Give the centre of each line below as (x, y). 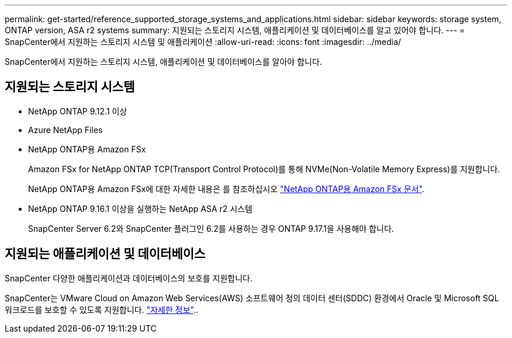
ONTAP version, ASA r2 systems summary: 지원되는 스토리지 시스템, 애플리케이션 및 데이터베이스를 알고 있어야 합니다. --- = (235, 30)
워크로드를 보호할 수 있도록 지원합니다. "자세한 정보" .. (101, 309)
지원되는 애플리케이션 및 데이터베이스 (105, 254)
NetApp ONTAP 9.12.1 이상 (78, 111)
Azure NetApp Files (65, 130)
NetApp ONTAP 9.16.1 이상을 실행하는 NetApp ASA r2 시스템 (140, 208)
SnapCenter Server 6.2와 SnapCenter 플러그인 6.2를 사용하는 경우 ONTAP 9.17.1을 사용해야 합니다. (211, 228)
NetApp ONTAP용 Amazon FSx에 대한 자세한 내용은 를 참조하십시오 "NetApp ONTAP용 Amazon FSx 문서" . (226, 189)
